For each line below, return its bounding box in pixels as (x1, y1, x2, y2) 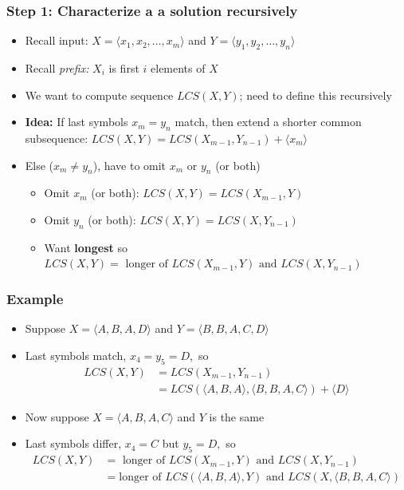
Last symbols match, (25, 346, 127, 363)
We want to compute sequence (25, 86, 174, 103)
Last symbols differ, (25, 435, 122, 452)
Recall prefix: (25, 60, 89, 77)
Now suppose (25, 408, 89, 425)
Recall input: (25, 32, 88, 49)
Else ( (25, 156, 54, 173)
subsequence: (25, 130, 88, 146)
